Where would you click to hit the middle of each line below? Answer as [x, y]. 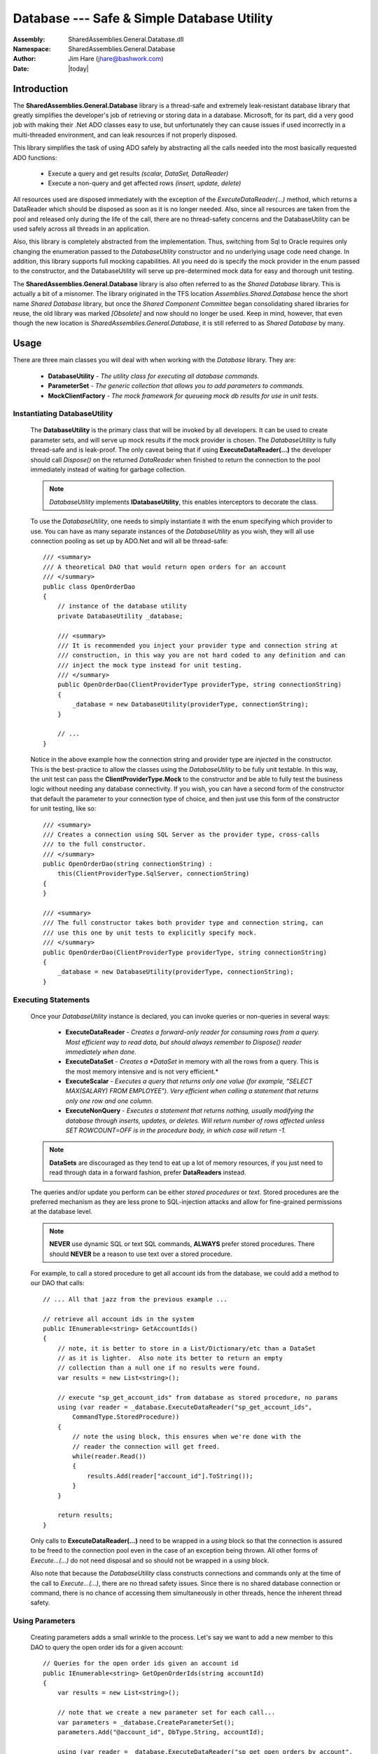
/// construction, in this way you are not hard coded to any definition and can [201, 655]
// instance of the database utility [122, 606]
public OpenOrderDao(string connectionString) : [128, 864]
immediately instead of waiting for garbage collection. [108, 469]
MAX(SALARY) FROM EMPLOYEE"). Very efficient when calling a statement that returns [192, 1091]
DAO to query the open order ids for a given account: [107, 1647]
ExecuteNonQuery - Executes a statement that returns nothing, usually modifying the [190, 1111]
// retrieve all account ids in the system [119, 1319]
